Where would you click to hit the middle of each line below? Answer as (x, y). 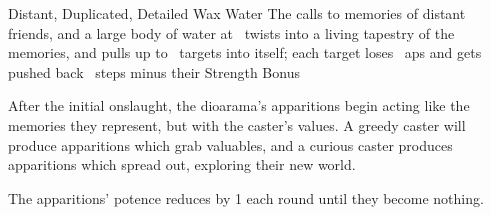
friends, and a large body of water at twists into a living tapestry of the (231, 32)
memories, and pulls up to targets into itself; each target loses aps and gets (245, 52)
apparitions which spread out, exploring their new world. (182, 164)
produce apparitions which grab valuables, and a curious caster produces (230, 144)
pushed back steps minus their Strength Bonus (154, 71)
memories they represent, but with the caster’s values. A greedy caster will (237, 124)
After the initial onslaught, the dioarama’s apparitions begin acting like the (239, 105)
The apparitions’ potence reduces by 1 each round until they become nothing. (246, 197)
